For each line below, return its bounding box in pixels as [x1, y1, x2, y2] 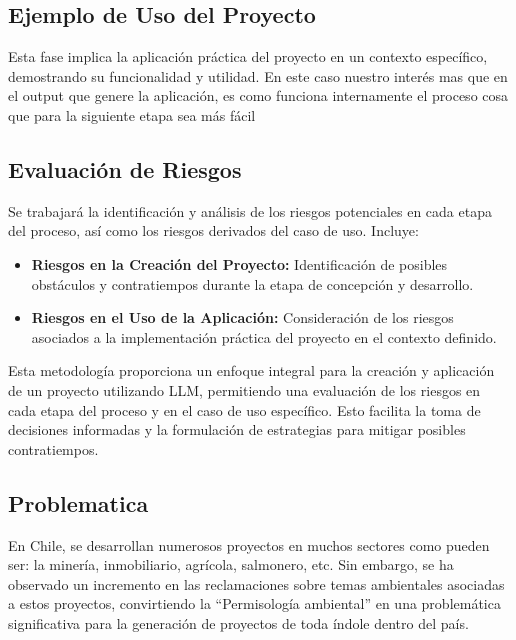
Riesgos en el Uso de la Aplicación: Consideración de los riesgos [31, 307, 454, 328]
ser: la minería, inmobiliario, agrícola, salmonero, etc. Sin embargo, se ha [8, 554, 454, 575]
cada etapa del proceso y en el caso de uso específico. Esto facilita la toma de [8, 399, 481, 420]
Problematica [8, 487, 149, 518]
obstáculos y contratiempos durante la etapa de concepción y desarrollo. [31, 273, 474, 294]
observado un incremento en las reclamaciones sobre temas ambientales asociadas [8, 573, 505, 594]
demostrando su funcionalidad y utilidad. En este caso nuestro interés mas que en [8, 65, 508, 86]
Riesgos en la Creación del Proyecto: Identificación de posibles [31, 253, 448, 274]
